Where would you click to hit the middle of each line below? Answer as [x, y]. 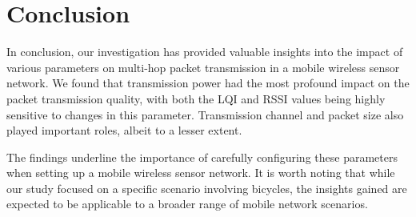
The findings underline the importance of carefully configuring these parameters [202, 157]
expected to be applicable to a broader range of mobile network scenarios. [187, 204]
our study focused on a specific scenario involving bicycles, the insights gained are [207, 188]
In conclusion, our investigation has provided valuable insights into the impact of [205, 52]
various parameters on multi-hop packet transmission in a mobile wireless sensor [203, 67]
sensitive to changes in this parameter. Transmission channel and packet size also [205, 114]
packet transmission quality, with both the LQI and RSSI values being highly [196, 98]
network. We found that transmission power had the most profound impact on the [208, 83]
